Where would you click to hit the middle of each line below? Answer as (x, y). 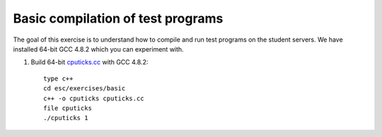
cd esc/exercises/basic (85, 89)
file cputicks (68, 108)
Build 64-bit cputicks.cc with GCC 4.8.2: (89, 62)
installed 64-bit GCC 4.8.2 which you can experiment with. (98, 49)
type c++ (58, 78)
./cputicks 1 (66, 118)
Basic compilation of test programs (118, 18)
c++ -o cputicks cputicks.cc (94, 98)
